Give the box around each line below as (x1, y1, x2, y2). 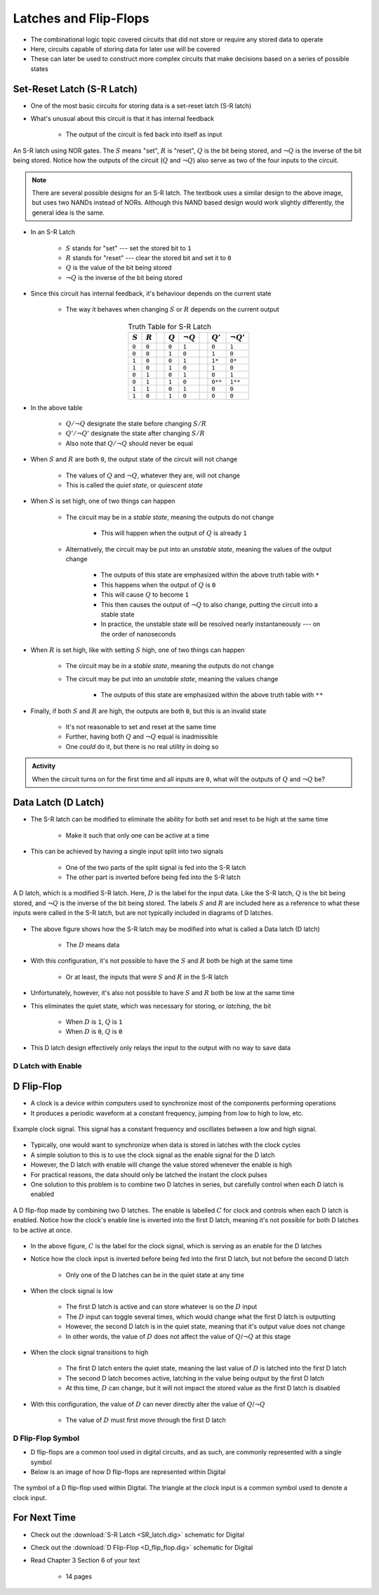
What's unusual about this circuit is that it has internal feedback (30, 115, 215, 123)
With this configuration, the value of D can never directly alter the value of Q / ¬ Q (30, 1399, 266, 1408)
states (30, 64, 48, 73)
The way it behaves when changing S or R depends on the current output (65, 305, 280, 314)
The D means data (65, 941, 120, 949)
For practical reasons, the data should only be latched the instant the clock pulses (30, 1170, 268, 1179)
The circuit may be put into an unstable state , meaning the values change (65, 674, 279, 683)
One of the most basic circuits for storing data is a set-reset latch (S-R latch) (30, 101, 252, 110)
